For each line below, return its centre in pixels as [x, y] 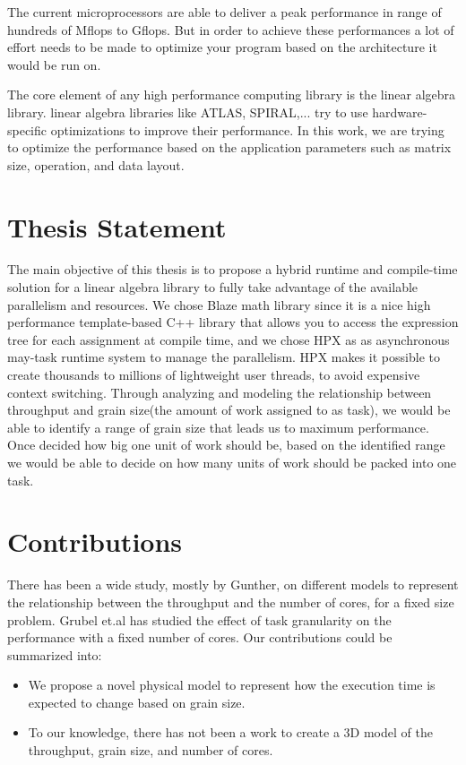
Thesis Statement [117, 226]
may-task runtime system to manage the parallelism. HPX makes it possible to [224, 357]
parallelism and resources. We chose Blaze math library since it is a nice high [219, 304]
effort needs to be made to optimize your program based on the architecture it [222, 47]
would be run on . [54, 64]
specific [27, 129]
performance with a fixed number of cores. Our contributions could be [200, 637]
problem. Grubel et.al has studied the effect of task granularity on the [199, 619]
